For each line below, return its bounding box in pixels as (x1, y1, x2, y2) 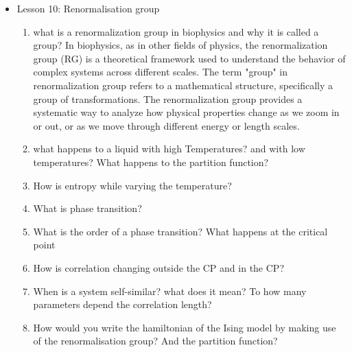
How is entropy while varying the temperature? (33, 178, 232, 192)
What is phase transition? (33, 201, 142, 215)
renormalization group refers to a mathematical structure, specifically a (33, 78, 333, 92)
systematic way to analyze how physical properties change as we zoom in (33, 105, 340, 119)
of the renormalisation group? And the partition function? (33, 333, 278, 348)
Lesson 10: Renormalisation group (16, 1, 160, 15)
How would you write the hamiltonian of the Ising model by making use (33, 320, 336, 334)
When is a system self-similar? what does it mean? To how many (33, 283, 307, 298)
